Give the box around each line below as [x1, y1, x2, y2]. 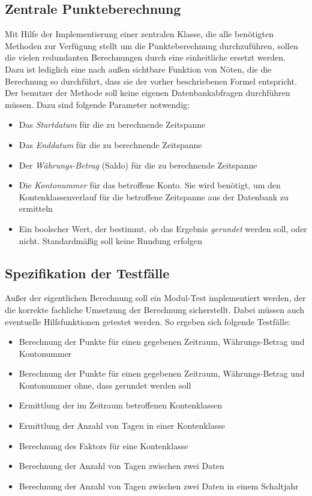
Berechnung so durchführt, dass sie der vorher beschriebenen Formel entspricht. [5, 74, 297, 87]
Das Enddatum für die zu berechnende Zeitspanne [19, 138, 202, 151]
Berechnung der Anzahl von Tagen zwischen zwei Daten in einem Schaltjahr [19, 479, 299, 492]
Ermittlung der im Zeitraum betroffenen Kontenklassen [19, 399, 223, 411]
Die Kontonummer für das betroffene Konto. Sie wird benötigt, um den [19, 179, 281, 191]
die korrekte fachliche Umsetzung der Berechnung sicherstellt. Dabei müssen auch [5, 303, 305, 315]
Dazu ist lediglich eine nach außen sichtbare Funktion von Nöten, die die [5, 62, 272, 75]
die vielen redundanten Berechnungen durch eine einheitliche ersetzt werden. [5, 51, 286, 64]
